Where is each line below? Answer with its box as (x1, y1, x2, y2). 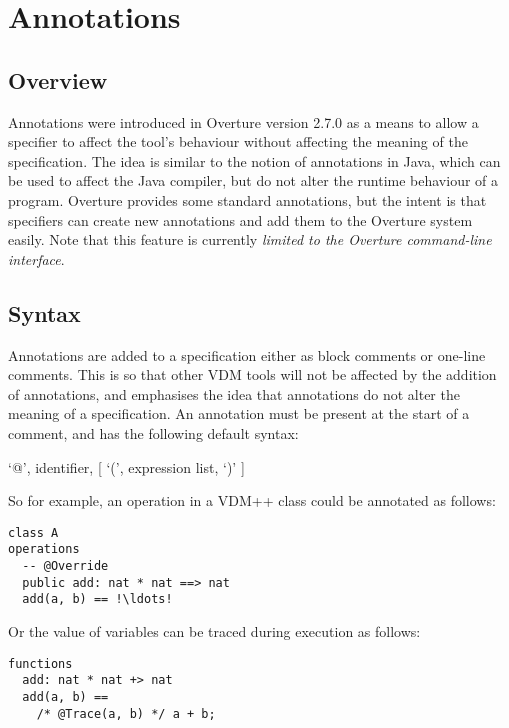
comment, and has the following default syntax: (8, 422, 299, 443)
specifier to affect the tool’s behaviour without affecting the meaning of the (8, 131, 468, 152)
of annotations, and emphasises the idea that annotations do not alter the (8, 383, 460, 404)
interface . (8, 248, 65, 269)
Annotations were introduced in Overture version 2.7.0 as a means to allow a (8, 111, 479, 132)
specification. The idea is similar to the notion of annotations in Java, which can (8, 150, 501, 171)
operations (8, 542, 80, 557)
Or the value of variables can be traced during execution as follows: (8, 620, 421, 641)
